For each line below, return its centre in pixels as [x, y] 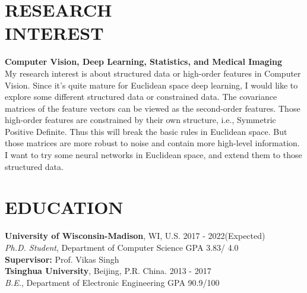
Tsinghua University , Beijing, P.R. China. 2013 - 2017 [108, 271]
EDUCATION [64, 207]
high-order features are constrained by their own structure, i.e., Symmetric [140, 120]
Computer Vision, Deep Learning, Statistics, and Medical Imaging [144, 62]
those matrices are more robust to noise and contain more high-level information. [152, 143]
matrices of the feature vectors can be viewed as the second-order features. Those [153, 108]
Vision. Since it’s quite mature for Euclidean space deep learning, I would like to [151, 85]
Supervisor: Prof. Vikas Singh [62, 259]
